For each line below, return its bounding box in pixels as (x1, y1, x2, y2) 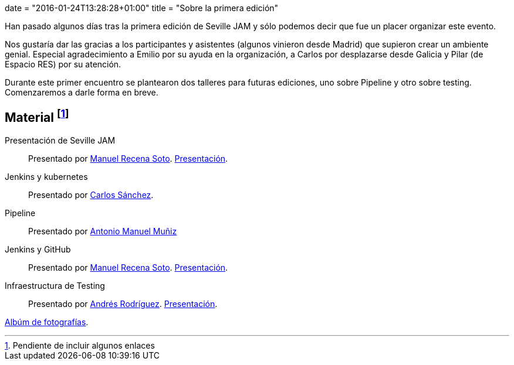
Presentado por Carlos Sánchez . (28, 189, 154, 200)
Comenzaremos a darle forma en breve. (5, 87, 158, 97)
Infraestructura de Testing (5, 280, 105, 291)
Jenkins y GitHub (5, 244, 71, 254)
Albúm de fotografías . (5, 316, 89, 327)
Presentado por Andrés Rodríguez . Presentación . (28, 298, 218, 309)
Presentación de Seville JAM (5, 135, 116, 145)
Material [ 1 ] (5, 107, 69, 125)
